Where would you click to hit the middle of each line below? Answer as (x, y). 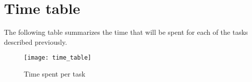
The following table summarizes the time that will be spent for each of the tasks (126, 32)
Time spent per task (55, 73)
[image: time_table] (58, 58)
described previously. (36, 41)
